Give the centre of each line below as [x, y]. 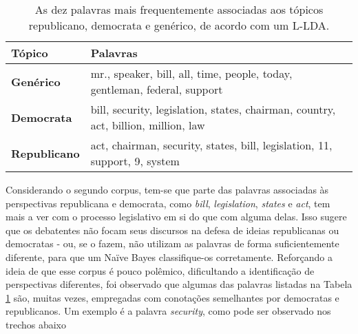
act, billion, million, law [148, 125]
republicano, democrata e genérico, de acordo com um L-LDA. [179, 25]
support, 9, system [135, 161]
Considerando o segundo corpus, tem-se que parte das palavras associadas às [167, 189]
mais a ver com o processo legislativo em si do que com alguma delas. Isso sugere [176, 217]
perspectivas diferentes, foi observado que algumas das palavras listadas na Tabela [179, 284]
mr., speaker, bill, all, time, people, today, [191, 73]
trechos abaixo [36, 324]
